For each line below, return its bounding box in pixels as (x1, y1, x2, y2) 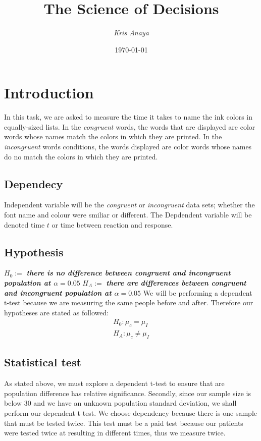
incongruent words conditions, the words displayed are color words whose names (4, 141, 252, 152)
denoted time (4, 219, 45, 230)
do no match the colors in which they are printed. (4, 151, 158, 161)
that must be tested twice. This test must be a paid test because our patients (4, 417, 243, 428)
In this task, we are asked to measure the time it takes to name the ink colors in (4, 112, 253, 122)
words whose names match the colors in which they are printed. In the (4, 131, 222, 142)
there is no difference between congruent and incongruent (26, 267, 231, 278)
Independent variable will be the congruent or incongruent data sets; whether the (4, 199, 255, 210)
